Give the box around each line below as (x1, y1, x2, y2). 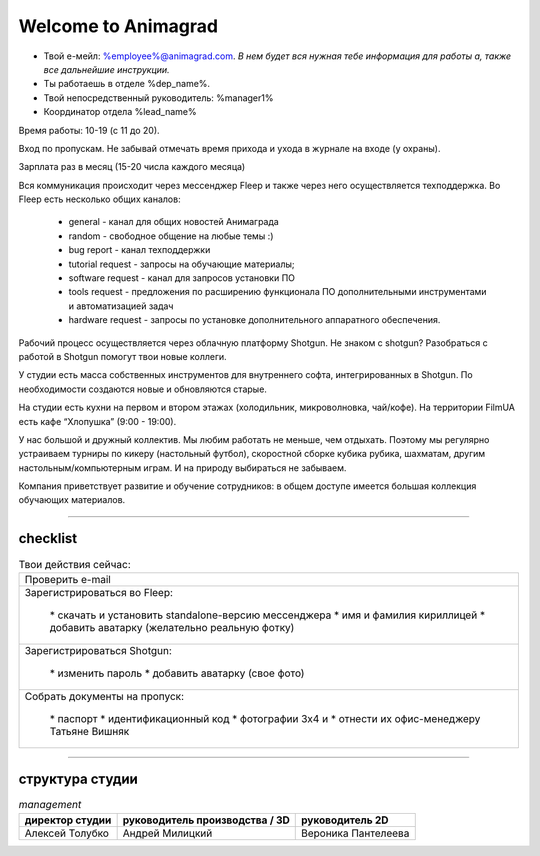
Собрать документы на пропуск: (24, 689, 185, 703)
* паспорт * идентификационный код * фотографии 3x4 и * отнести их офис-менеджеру (49, 711, 481, 725)
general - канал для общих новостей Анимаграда (68, 216, 279, 228)
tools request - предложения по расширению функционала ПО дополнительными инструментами (68, 286, 487, 298)
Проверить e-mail (24, 572, 112, 586)
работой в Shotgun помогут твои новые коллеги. (18, 350, 227, 362)
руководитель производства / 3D (122, 813, 290, 827)
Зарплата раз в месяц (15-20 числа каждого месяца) (18, 161, 246, 173)
